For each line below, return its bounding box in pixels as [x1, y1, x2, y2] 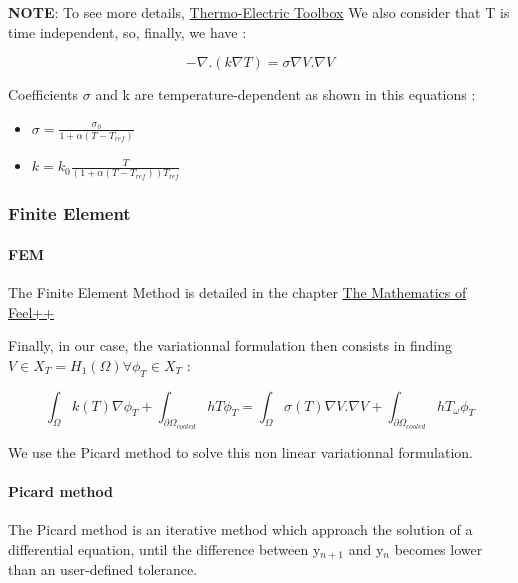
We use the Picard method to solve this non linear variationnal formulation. [8, 441, 473, 462]
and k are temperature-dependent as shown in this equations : [95, 84, 476, 105]
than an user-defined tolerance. [8, 559, 198, 580]
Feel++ [8, 301, 55, 322]
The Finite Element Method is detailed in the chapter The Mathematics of [8, 282, 467, 303]
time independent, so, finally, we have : [8, 21, 247, 42]
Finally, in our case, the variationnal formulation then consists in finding [8, 335, 453, 356]
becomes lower [394, 538, 483, 559]
